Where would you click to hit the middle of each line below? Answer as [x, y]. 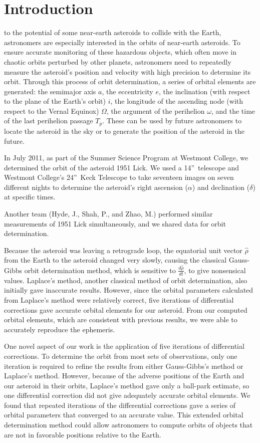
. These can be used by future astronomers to [172, 121]
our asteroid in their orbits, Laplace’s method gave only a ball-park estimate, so [127, 385]
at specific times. [30, 197]
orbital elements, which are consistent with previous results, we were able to [121, 319]
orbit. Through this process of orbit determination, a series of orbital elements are [130, 81]
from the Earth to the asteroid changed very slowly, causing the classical [115, 260]
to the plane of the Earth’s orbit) [55, 101]
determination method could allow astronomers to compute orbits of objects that [128, 425]
